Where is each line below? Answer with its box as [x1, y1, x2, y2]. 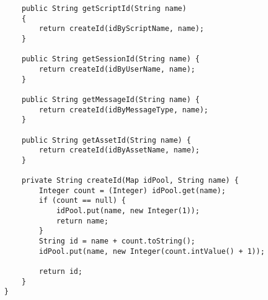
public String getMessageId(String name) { [21, 95, 200, 104]
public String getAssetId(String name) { [21, 135, 191, 145]
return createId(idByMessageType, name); [39, 105, 209, 114]
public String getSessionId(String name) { [21, 55, 200, 64]
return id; [39, 267, 82, 276]
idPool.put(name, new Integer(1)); [56, 206, 200, 216]
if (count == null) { [39, 196, 126, 205]
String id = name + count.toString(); [39, 237, 195, 246]
